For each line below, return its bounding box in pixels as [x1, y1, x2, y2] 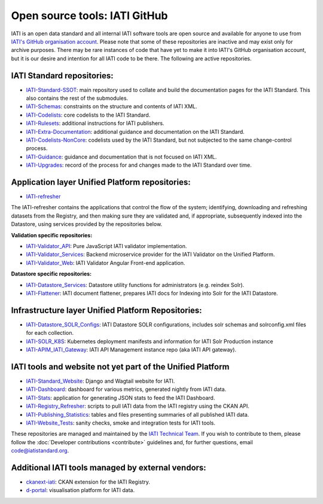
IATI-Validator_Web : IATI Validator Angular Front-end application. [26, 259, 185, 266]
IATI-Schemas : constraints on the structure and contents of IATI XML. [26, 103, 197, 110]
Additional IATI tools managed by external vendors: [11, 462, 206, 472]
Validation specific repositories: [11, 231, 93, 239]
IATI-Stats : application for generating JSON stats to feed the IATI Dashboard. [26, 394, 215, 401]
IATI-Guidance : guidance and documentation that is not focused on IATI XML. [26, 153, 217, 160]
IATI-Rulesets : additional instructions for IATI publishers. [26, 120, 164, 127]
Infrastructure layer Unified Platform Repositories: [11, 305, 203, 315]
